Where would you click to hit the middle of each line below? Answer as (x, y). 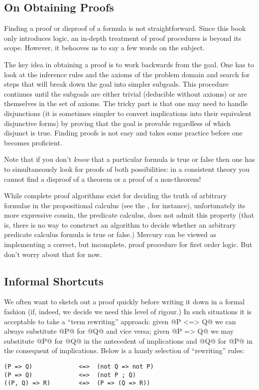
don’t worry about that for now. (53, 254)
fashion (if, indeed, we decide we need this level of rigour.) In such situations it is (128, 312)
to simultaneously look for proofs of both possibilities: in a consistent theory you (127, 169)
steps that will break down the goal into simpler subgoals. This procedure (116, 84)
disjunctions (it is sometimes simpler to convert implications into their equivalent (128, 113)
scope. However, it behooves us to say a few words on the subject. (104, 48)
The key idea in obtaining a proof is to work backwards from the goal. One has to (129, 64)
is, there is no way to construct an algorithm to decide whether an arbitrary (120, 224)
